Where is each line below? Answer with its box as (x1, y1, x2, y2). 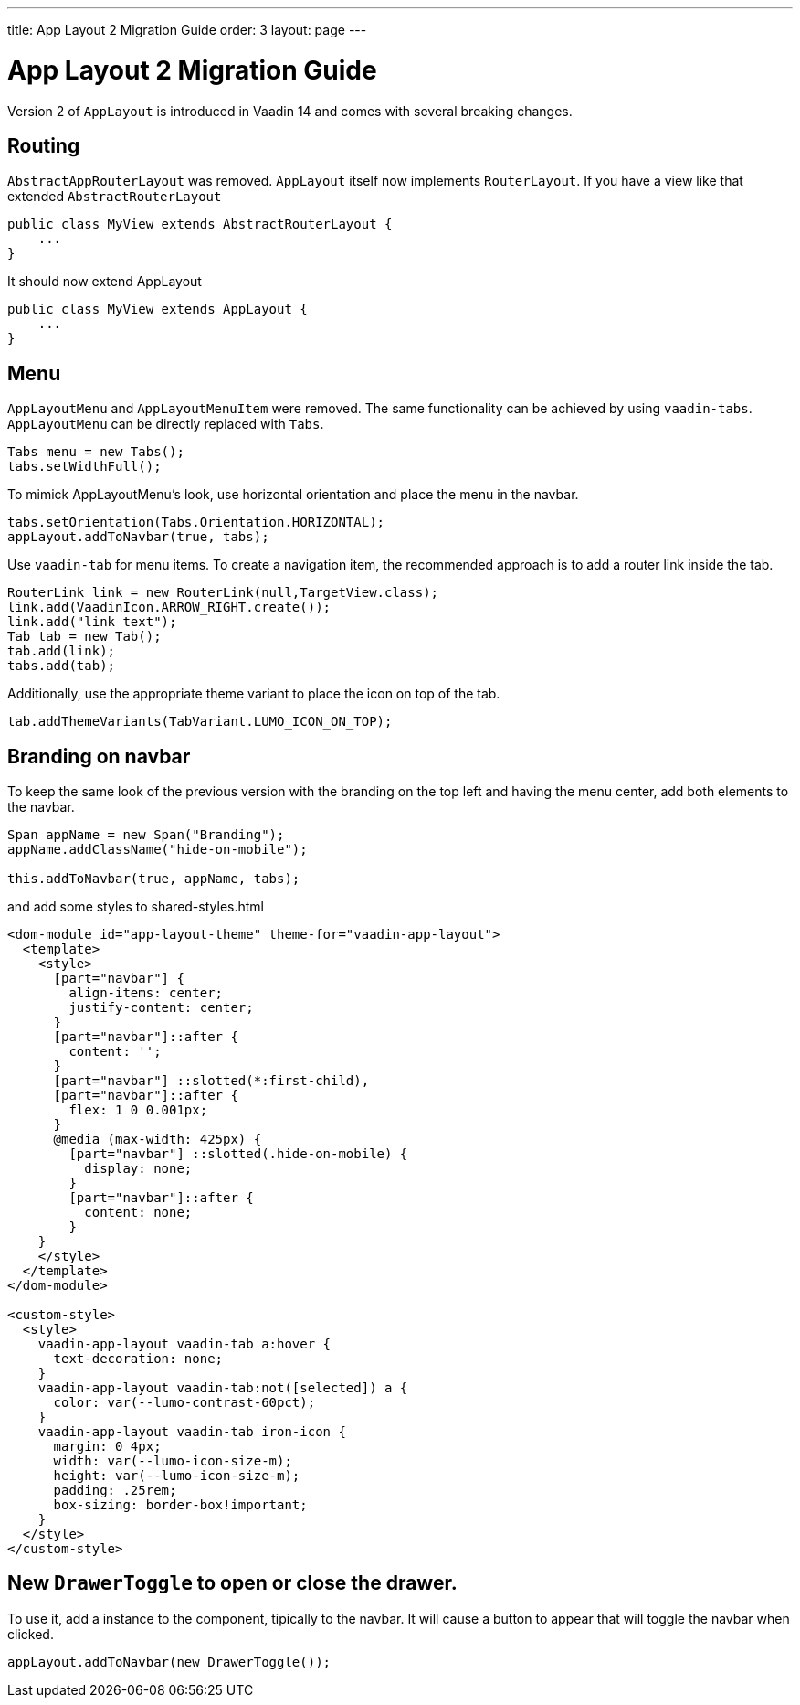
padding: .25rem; (53, 1483, 177, 1498)
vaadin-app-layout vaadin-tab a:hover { (37, 1337, 332, 1352)
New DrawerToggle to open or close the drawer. (7, 1572, 458, 1595)
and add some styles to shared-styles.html (7, 899, 264, 915)
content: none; (84, 1205, 193, 1220)
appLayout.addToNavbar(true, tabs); (7, 529, 269, 545)
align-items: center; (68, 986, 224, 1001)
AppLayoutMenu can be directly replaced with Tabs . (7, 416, 324, 432)
